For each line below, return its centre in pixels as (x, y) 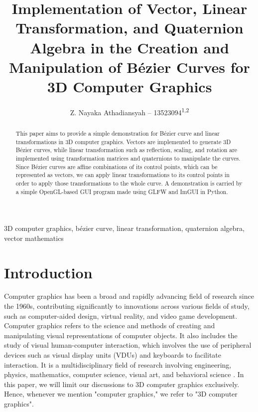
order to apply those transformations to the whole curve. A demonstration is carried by (129, 183)
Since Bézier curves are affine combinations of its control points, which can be (117, 166)
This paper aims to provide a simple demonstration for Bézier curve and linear (118, 133)
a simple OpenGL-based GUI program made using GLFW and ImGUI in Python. (122, 191)
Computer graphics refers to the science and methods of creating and (110, 325)
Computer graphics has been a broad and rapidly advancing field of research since (129, 296)
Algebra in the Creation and (129, 47)
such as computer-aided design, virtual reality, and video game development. (121, 315)
